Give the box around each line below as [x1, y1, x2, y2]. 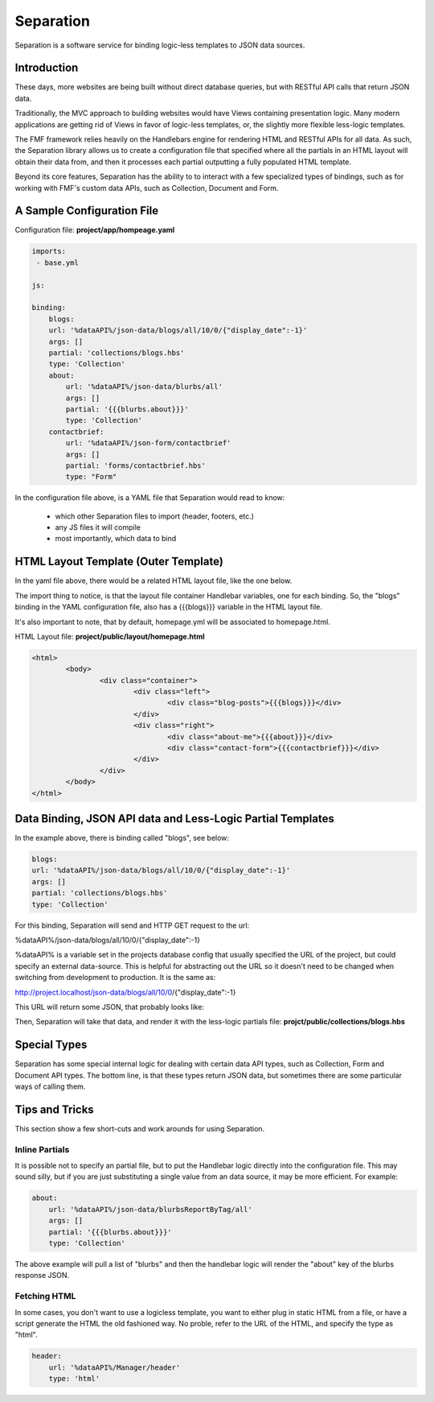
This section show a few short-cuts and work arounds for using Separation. [14, 1123, 265, 1133]
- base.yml [36, 258, 80, 267]
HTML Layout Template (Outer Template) [14, 555, 224, 569]
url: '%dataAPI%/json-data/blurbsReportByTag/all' [48, 1205, 252, 1214]
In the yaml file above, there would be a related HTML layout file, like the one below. [14, 576, 293, 585]
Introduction [14, 61, 79, 75]
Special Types [14, 1038, 88, 1052]
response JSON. [14, 1271, 70, 1280]
